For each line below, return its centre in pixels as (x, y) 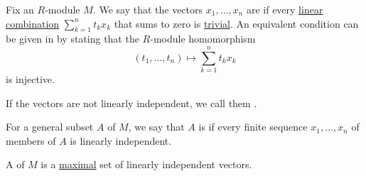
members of (31, 140)
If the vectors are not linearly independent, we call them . (131, 103)
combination (33, 23)
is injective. (30, 79)
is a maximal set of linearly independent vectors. (146, 164)
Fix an (20, 9)
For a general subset (50, 127)
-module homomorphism (203, 39)
